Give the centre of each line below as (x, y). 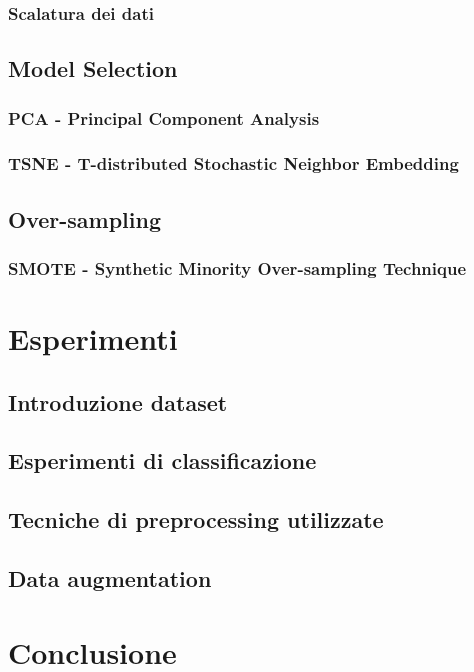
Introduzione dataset (118, 401)
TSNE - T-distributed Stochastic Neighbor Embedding (233, 163)
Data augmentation (110, 578)
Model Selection (93, 68)
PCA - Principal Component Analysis (164, 117)
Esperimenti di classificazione (162, 460)
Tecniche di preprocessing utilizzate (196, 519)
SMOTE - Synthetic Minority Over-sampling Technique (237, 268)
